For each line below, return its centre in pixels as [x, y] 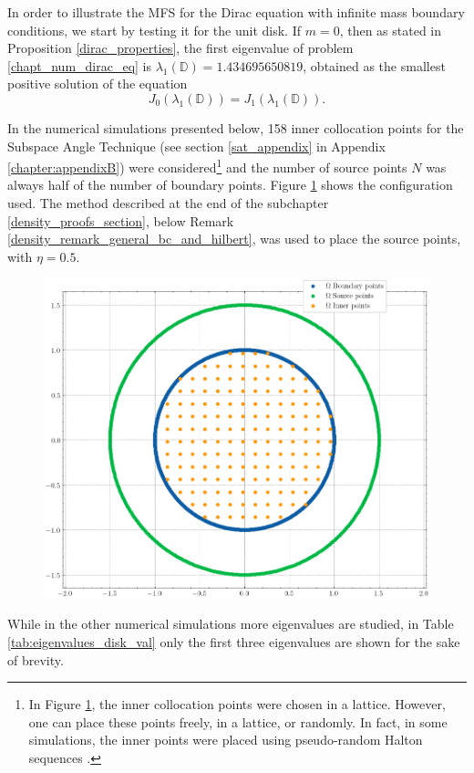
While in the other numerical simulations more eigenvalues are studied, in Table [231, 624]
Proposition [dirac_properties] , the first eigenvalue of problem [180, 48]
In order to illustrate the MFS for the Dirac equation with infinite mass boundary [236, 12]
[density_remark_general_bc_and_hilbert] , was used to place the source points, [234, 239]
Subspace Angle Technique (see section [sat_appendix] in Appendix [196, 146]
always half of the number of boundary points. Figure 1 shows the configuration [230, 185]
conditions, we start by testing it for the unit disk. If [155, 30]
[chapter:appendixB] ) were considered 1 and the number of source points [207, 166]
